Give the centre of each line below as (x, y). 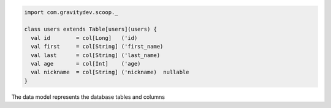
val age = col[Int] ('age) (86, 64)
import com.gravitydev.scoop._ (71, 12)
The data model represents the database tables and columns (88, 97)
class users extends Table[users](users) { (91, 29)
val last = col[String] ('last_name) (96, 55)
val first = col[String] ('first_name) (97, 47)
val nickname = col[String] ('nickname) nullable (110, 72)
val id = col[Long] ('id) (84, 38)
